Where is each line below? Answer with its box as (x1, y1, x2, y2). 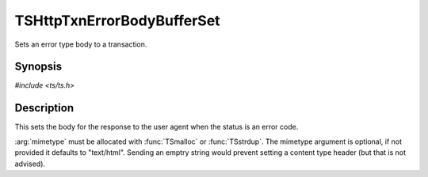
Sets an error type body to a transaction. (14, 40, 147, 49)
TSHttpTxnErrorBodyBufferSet (14, 12, 221, 29)
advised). (14, 159, 46, 168)
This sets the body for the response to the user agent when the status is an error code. (14, 122, 299, 132)
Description (14, 101, 75, 115)
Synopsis (14, 60, 63, 73)
